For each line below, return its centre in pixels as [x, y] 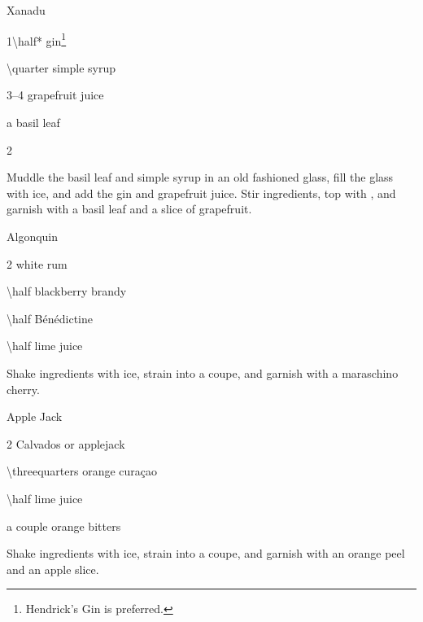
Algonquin [33, 236]
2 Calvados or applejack [66, 443]
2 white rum [37, 263]
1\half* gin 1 [37, 39]
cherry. [23, 389]
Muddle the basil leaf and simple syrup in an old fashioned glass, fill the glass [200, 177]
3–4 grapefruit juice [55, 95]
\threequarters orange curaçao [82, 471]
